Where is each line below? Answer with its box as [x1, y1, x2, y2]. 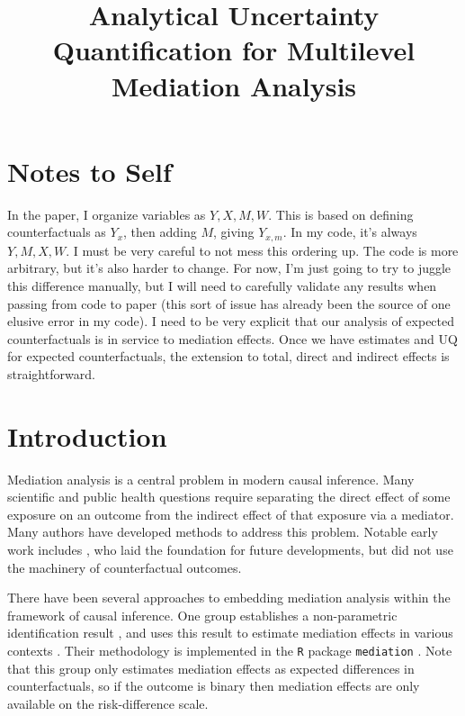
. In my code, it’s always [282, 222, 417, 241]
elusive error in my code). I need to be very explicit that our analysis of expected [7, 312, 455, 331]
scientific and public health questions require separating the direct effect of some [7, 487, 451, 506]
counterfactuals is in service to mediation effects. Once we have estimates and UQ [7, 329, 458, 348]
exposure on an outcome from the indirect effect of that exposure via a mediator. [7, 504, 454, 523]
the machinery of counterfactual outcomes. [7, 557, 242, 576]
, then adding [123, 222, 197, 241]
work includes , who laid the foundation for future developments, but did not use [7, 539, 453, 558]
